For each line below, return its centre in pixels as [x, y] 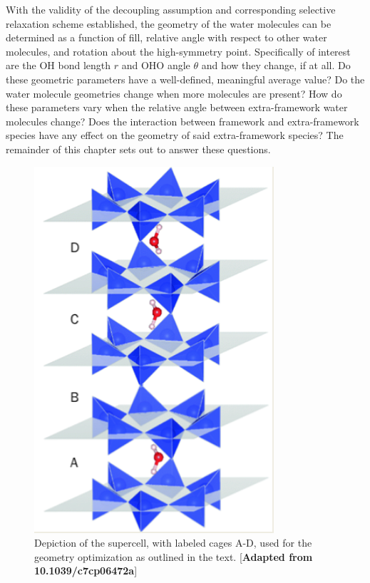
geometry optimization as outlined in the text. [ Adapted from [174, 556]
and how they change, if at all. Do [276, 65]
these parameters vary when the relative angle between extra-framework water [177, 107]
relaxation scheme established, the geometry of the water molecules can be [169, 23]
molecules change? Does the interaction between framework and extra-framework [183, 121]
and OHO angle [156, 65]
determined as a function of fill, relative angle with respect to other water [166, 37]
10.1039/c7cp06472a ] [86, 571]
